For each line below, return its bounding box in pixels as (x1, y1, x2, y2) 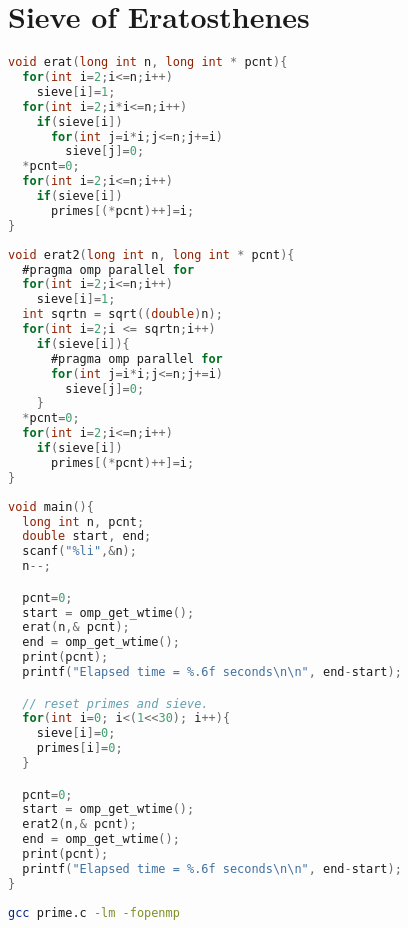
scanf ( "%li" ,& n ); (22, 544, 137, 559)
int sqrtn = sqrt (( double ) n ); (22, 307, 223, 322)
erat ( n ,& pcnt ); (22, 620, 130, 635)
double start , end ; (22, 529, 152, 544)
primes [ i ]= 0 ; (36, 741, 123, 756)
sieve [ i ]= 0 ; (36, 726, 116, 741)
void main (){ (8, 499, 94, 514)
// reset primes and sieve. (22, 696, 209, 711)
